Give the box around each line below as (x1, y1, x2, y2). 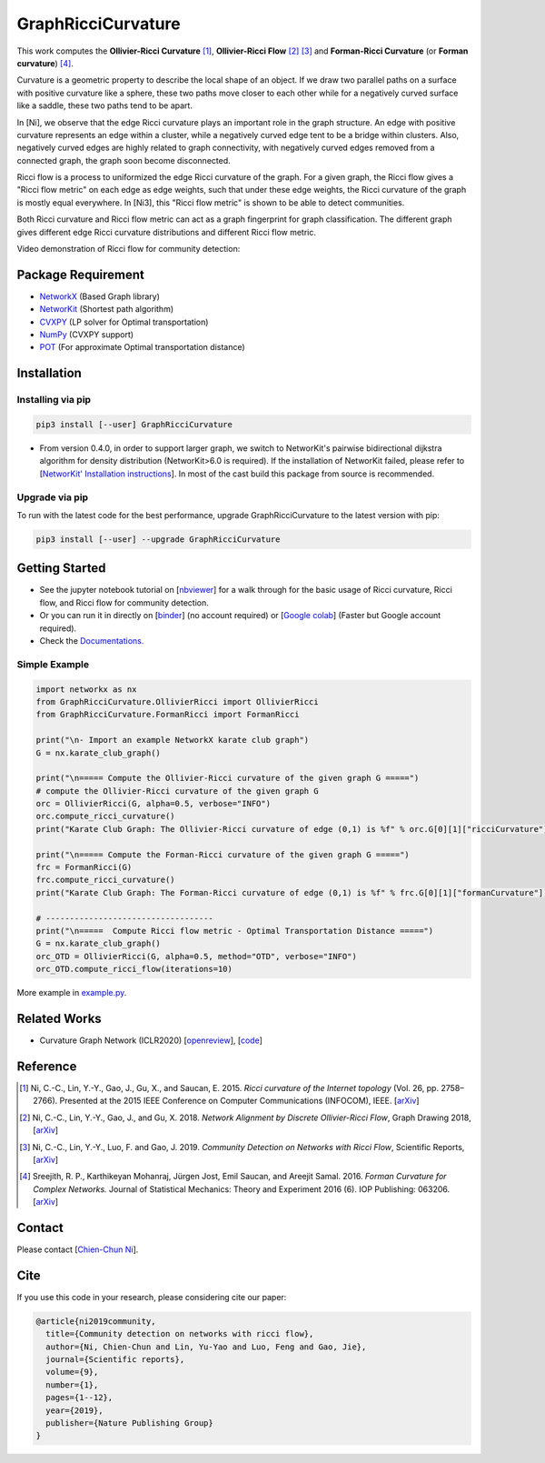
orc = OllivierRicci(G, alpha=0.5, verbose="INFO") (35, 798, 272, 809)
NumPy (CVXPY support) (39, 329, 134, 340)
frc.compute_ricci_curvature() (35, 875, 176, 886)
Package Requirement (16, 266, 145, 282)
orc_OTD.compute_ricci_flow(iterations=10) (35, 964, 233, 975)
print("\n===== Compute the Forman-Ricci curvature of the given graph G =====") (35, 849, 411, 859)
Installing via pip (16, 394, 91, 406)
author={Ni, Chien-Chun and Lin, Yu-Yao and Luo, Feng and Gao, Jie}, (45, 1341, 367, 1352)
